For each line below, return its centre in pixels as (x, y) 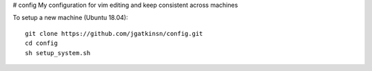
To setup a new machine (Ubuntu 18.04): (70, 18)
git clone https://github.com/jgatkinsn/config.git (114, 33)
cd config (41, 43)
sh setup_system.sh (58, 53)
